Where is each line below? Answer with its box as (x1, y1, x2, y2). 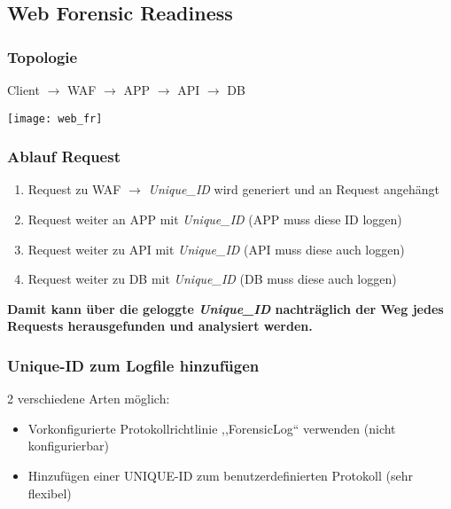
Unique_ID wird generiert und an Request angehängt (148, 180, 439, 199)
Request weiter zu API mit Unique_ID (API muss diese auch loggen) (27, 239, 405, 258)
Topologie (7, 45, 78, 67)
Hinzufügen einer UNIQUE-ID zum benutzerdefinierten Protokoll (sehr (27, 466, 413, 485)
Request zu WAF (27, 180, 121, 199)
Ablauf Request (7, 145, 121, 168)
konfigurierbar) (27, 436, 109, 455)
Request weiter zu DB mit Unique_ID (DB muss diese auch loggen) (27, 270, 397, 288)
